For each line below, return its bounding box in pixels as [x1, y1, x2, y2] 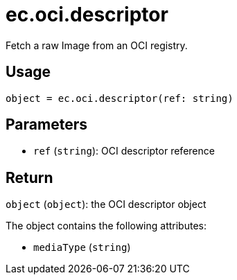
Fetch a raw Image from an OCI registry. [6, 39, 188, 51]
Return [6, 168, 53, 186]
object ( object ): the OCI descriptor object [6, 198, 207, 211]
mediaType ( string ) [33, 241, 131, 254]
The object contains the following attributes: [6, 220, 207, 232]
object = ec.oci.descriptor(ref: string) [6, 92, 234, 104]
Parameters [6, 116, 87, 134]
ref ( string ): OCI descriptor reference [33, 145, 215, 157]
